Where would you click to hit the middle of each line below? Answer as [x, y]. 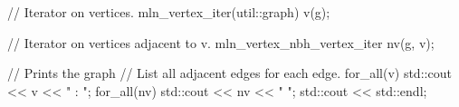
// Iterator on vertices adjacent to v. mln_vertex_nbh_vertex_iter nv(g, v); [221, 42]
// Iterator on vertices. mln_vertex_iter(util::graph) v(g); [169, 12]
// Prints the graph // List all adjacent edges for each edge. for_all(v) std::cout [229, 73]
